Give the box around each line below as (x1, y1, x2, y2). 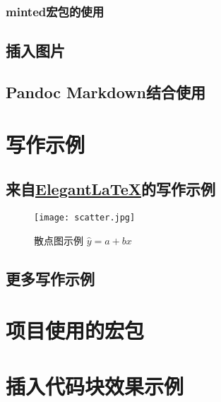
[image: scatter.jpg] (34, 212, 136, 223)
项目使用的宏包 (6, 316, 145, 345)
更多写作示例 (6, 267, 95, 289)
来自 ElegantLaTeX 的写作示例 (6, 178, 215, 200)
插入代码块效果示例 (6, 371, 184, 400)
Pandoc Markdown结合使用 (6, 81, 205, 103)
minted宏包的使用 (6, 2, 104, 20)
